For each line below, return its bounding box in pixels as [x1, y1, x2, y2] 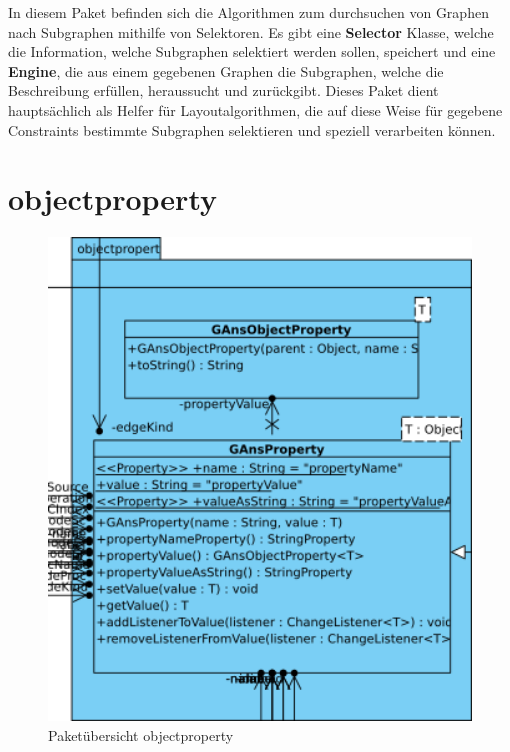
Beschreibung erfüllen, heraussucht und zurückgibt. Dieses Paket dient [8, 80, 439, 101]
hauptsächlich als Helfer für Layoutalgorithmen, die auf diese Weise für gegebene [8, 99, 503, 120]
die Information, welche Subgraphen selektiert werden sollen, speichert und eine [8, 41, 496, 62]
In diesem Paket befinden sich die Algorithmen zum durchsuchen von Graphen [8, 2, 489, 22]
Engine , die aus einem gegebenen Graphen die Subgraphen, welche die [8, 60, 444, 81]
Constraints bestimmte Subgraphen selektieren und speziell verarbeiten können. [8, 119, 496, 140]
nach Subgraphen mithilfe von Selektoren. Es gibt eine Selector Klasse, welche [8, 21, 494, 42]
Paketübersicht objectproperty [48, 724, 234, 745]
